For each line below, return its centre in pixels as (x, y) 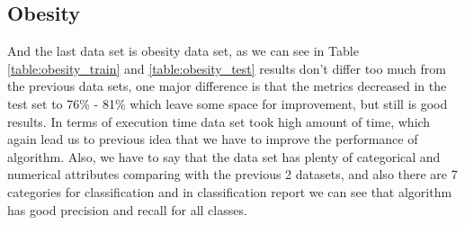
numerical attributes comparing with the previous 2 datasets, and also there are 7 (232, 174)
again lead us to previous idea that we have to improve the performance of (213, 139)
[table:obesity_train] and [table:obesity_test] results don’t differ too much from (227, 68)
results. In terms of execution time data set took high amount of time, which (219, 121)
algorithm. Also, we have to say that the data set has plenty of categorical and (224, 156)
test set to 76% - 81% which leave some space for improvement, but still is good (228, 103)
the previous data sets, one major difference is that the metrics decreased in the (227, 86)
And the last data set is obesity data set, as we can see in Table (183, 51)
